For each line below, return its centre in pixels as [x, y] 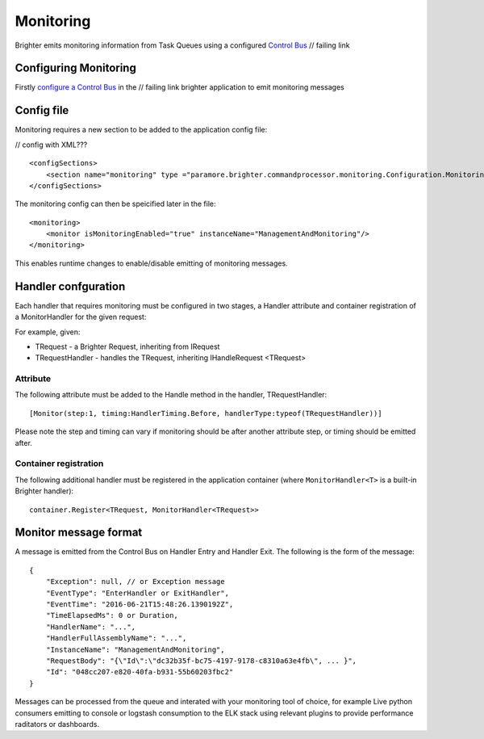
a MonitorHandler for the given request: [81, 317]
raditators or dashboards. [57, 724]
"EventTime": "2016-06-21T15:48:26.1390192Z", [140, 605]
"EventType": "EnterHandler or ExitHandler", [138, 593]
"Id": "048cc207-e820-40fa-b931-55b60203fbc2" [140, 672]
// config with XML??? [51, 145]
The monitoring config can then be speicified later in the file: [115, 204]
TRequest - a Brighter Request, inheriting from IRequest [127, 346]
